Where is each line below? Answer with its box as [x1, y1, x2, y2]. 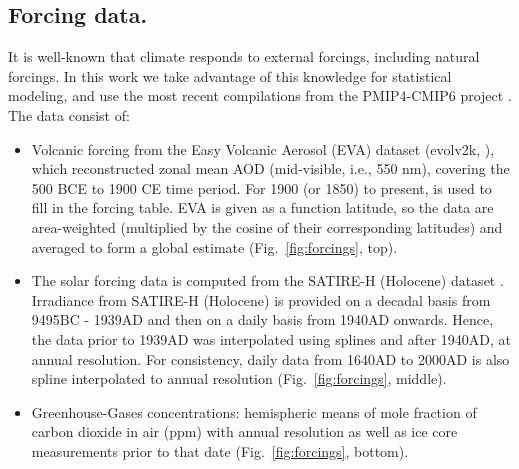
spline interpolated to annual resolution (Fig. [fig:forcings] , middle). [31, 368, 447, 389]
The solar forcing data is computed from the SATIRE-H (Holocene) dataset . [31, 270, 504, 291]
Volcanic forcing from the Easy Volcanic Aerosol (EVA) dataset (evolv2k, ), [31, 138, 495, 159]
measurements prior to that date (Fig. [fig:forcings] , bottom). [31, 440, 409, 461]
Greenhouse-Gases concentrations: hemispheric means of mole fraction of [31, 401, 477, 422]
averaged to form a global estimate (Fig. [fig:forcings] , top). [31, 236, 398, 257]
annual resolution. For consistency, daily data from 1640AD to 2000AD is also [31, 348, 510, 369]
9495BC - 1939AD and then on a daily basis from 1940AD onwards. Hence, [31, 309, 494, 330]
